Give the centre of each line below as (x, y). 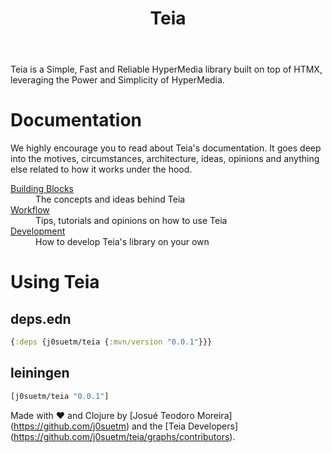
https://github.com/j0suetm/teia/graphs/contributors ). (124, 436)
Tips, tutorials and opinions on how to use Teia (131, 221)
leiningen (40, 373)
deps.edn (41, 318)
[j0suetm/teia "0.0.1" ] (60, 396)
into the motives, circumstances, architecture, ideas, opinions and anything (165, 159)
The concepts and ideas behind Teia (110, 199)
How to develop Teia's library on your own (122, 242)
